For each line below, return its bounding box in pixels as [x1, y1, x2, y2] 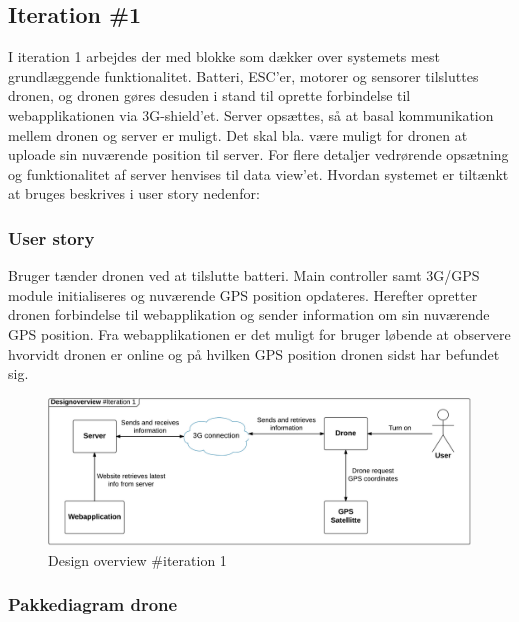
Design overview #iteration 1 [48, 549, 227, 570]
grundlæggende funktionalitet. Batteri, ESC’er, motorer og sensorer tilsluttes [8, 65, 479, 86]
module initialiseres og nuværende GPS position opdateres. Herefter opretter [8, 284, 478, 305]
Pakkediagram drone [8, 592, 178, 617]
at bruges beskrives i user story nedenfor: [8, 183, 260, 204]
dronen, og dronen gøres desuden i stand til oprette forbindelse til [8, 85, 411, 106]
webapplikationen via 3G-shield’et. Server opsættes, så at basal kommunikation [8, 104, 494, 125]
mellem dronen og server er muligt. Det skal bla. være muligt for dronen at [8, 124, 468, 145]
